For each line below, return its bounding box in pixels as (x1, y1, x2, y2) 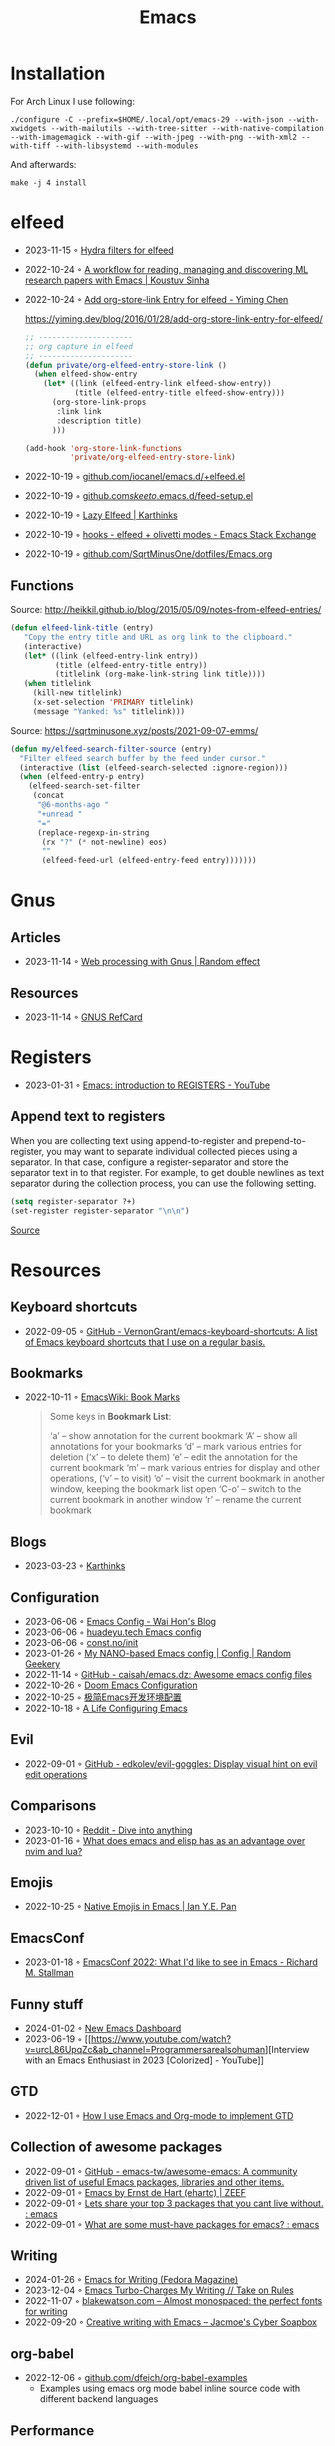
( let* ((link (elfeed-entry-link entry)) (23, 651, 199, 661)
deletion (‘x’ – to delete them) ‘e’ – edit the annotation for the (49, 1451, 298, 1463)
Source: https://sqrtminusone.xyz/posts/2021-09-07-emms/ (10, 724, 259, 736)
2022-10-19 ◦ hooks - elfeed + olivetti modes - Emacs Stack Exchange (24, 529, 317, 541)
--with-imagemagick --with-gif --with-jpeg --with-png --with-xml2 (10, 132, 298, 142)
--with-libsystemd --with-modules (54, 141, 199, 151)
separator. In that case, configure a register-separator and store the (10, 1156, 289, 1168)
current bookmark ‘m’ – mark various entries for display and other (49, 1462, 321, 1474)
